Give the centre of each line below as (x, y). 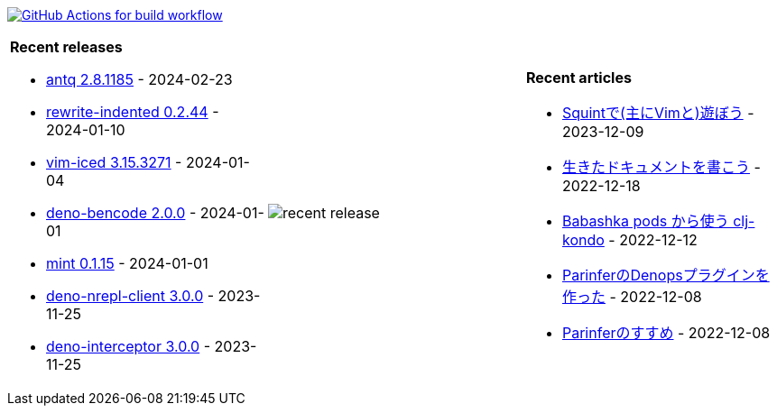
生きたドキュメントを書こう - (661, 167)
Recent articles (578, 78)
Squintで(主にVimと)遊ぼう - (658, 113)
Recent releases (66, 47)
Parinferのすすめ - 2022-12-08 (666, 333)
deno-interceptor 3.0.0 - (129, 346)
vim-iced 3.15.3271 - (114, 162)
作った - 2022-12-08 (632, 297)
